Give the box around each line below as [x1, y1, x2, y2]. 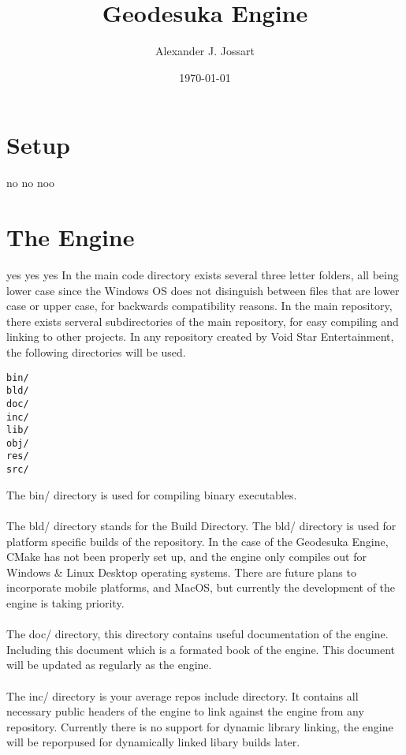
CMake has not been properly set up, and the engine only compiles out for [6, 548, 367, 565]
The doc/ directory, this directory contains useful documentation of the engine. [6, 626, 389, 642]
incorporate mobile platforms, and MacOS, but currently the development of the [6, 579, 396, 596]
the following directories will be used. [6, 343, 186, 360]
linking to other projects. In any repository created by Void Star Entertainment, [6, 328, 394, 345]
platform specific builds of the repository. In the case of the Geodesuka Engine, [6, 533, 389, 549]
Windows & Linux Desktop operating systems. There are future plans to [6, 563, 356, 580]
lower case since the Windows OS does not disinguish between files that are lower [6, 282, 400, 298]
